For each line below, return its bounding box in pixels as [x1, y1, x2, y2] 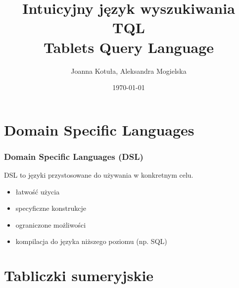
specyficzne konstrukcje [15, 203, 86, 213]
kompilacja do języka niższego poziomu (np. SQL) [15, 236, 167, 246]
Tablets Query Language [43, 37, 214, 57]
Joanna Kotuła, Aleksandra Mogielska [71, 65, 187, 76]
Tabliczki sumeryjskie [4, 265, 154, 286]
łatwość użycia [15, 186, 60, 196]
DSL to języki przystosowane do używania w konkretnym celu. [4, 170, 193, 180]
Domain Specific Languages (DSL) [4, 150, 143, 162]
